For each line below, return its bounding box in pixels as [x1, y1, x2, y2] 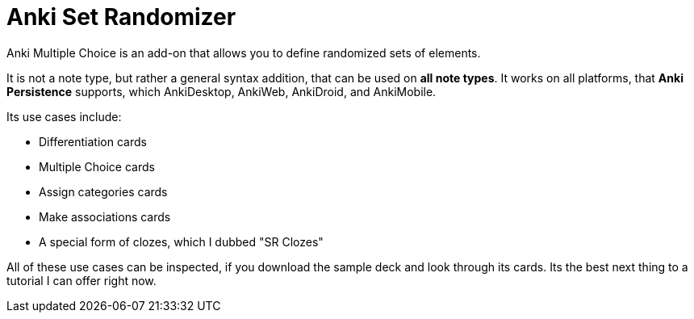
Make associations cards [39, 209, 171, 224]
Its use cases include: [6, 109, 122, 124]
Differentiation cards [39, 134, 147, 149]
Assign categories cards [39, 184, 168, 199]
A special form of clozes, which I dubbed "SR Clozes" [39, 234, 324, 249]
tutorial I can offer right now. [6, 273, 157, 288]
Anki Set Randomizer [6, 3, 236, 31]
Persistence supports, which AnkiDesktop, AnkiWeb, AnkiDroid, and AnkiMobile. [6, 84, 437, 99]
